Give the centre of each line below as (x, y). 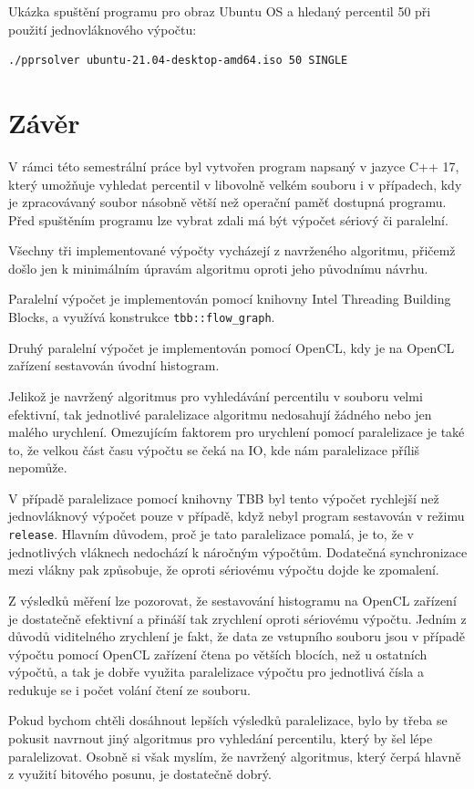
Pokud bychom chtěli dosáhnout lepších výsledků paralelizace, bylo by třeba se (228, 720)
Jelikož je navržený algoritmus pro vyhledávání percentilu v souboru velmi (216, 395)
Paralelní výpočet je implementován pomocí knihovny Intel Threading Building (230, 299)
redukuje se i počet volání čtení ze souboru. (129, 689)
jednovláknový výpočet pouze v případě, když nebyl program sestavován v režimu (237, 516)
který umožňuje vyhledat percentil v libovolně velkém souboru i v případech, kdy (235, 184)
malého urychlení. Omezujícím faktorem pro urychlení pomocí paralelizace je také (237, 432)
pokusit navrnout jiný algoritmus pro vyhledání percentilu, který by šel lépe (221, 738)
